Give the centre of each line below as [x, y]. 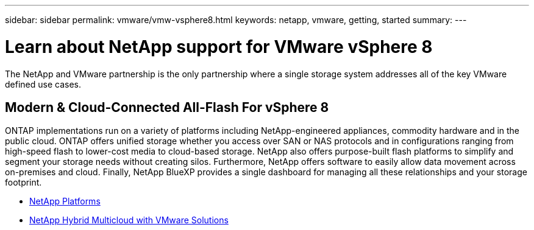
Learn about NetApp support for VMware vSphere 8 [219, 47]
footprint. [23, 183]
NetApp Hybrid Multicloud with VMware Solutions [129, 220]
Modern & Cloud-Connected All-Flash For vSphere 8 [167, 107]
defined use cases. [43, 84]
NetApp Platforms [65, 201]
